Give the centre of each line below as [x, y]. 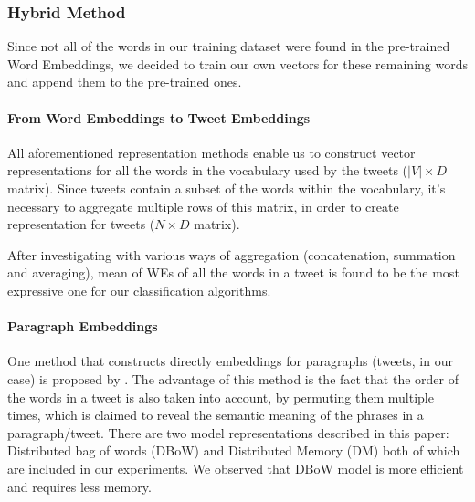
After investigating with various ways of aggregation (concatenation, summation [232, 254]
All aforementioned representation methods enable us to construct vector [211, 152]
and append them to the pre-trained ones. [125, 82]
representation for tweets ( [81, 224]
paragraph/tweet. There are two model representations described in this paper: [228, 432]
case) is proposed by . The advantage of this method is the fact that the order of [233, 378]
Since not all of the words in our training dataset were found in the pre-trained [229, 46]
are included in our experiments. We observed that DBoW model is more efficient [236, 468]
